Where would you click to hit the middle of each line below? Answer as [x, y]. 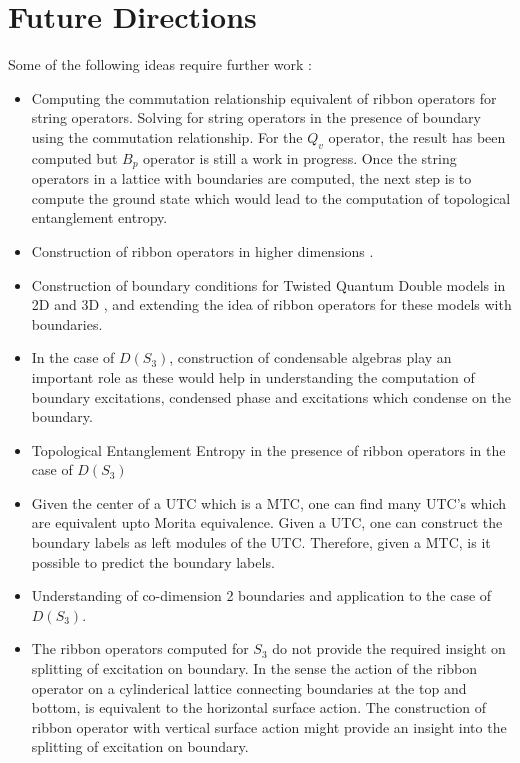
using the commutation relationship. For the [167, 136]
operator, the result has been [417, 136]
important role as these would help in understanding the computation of [253, 376]
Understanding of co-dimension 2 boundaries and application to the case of [261, 595]
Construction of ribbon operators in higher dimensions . [202, 250]
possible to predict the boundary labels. [153, 561]
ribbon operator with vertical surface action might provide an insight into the [269, 726]
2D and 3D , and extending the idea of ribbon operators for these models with [271, 304]
